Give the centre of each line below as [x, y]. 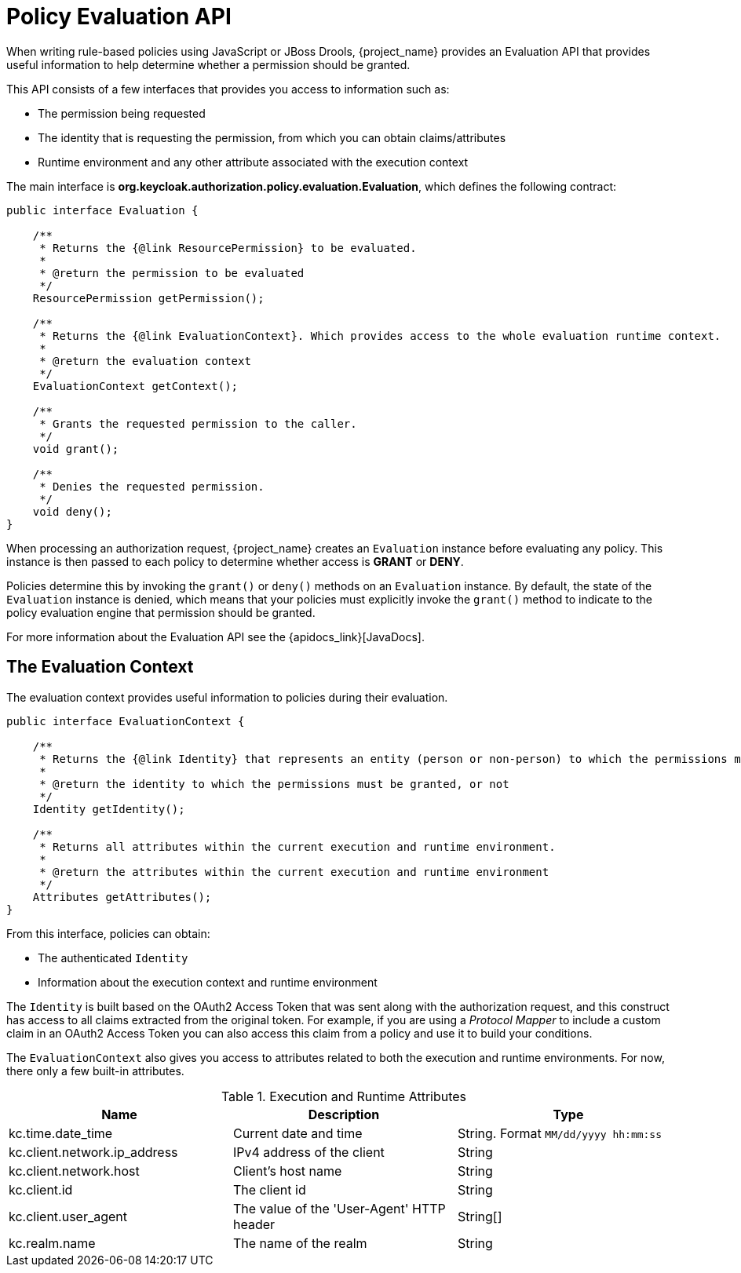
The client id [269, 1189]
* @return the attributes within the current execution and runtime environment [294, 872]
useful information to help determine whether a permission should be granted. [208, 64]
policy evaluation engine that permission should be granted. [161, 612]
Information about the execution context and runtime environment [208, 982]
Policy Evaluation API [119, 16]
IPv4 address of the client [308, 1152]
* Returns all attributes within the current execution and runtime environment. [297, 846]
